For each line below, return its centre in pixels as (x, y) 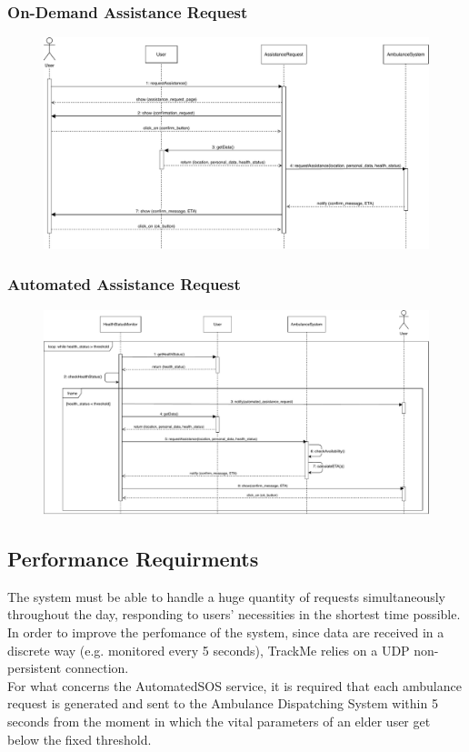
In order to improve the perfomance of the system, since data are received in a (226, 632)
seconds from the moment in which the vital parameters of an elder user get (219, 721)
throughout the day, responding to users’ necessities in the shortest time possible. (234, 614)
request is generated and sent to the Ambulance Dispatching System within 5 (223, 703)
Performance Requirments (133, 558)
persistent (35, 668)
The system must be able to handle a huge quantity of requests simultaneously (226, 596)
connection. (97, 668)
